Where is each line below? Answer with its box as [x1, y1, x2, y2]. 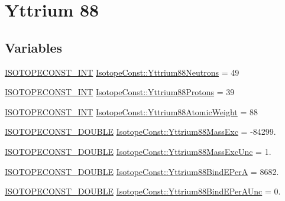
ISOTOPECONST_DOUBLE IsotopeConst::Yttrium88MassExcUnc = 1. [5, 145, 271, 157]
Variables [5, 38, 63, 56]
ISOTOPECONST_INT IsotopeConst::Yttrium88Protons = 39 [5, 86, 235, 98]
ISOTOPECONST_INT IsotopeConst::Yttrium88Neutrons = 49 [5, 66, 239, 78]
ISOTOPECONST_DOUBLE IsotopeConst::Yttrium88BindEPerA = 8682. [5, 165, 279, 177]
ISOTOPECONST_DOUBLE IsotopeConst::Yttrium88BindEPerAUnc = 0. [5, 185, 281, 197]
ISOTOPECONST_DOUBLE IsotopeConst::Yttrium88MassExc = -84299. [5, 125, 276, 138]
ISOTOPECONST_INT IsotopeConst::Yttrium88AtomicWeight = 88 [5, 105, 258, 118]
